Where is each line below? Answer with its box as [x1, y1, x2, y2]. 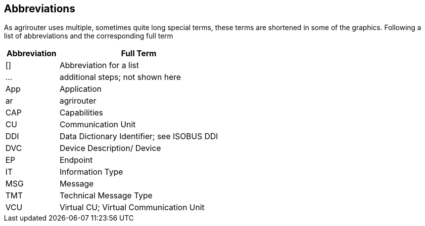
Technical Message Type [59, 190, 153, 201]
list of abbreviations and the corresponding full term [4, 32, 173, 40]
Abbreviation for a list [59, 60, 139, 71]
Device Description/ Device [59, 143, 161, 153]
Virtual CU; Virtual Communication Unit [59, 202, 205, 213]
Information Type [59, 167, 123, 177]
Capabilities [59, 108, 103, 118]
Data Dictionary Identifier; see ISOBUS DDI [59, 131, 218, 142]
